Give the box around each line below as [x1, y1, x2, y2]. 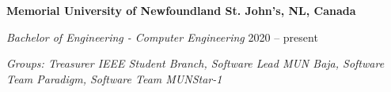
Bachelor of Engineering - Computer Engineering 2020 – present [6, 28, 318, 45]
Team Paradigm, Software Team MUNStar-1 [6, 70, 222, 86]
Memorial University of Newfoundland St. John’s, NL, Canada [6, 2, 356, 18]
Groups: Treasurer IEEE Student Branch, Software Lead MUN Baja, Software [6, 55, 385, 72]
